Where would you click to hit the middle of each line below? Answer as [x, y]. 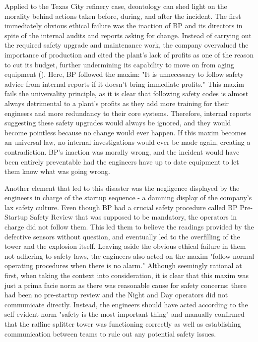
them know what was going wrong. [57, 171]
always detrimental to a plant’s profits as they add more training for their [117, 103]
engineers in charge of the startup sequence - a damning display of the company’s [128, 198]
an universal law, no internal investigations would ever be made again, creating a [128, 142]
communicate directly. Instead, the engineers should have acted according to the [126, 304]
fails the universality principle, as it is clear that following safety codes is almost [127, 93]
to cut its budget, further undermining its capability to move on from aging [119, 64]
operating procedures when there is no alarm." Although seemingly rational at [123, 265]
